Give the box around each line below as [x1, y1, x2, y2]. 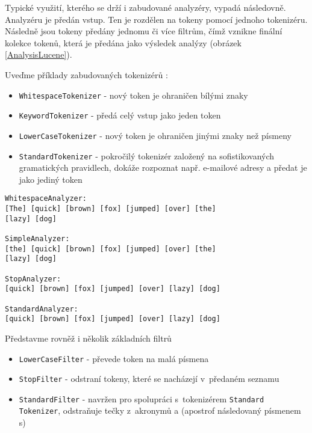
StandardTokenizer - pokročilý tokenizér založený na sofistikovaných [19, 149, 275, 162]
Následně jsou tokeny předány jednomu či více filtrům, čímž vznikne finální [5, 25, 282, 37]
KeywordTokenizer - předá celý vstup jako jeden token [19, 109, 221, 121]
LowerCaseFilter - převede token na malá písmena [19, 352, 209, 364]
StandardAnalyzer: [5, 304, 78, 313]
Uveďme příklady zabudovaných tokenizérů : [5, 68, 168, 81]
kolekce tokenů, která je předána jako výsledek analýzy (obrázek [5, 36, 242, 49]
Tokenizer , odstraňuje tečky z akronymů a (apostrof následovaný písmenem [19, 404, 301, 417]
